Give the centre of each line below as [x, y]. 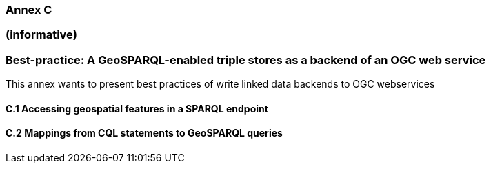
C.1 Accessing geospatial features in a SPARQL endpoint [137, 108]
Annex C [29, 10]
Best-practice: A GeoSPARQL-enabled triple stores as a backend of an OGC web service [246, 60]
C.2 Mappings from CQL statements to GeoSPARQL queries [144, 133]
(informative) [41, 35]
